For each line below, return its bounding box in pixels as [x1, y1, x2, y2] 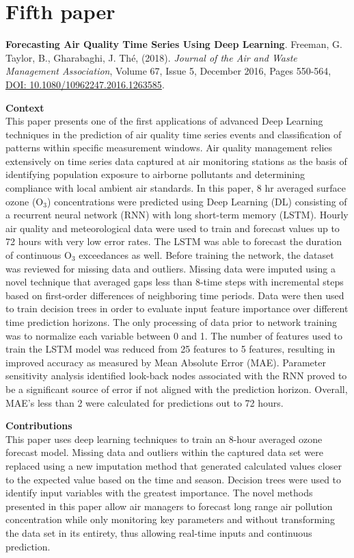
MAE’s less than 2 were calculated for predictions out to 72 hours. [5, 395, 284, 409]
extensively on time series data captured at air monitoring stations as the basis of [5, 153, 347, 168]
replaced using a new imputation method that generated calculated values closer [5, 458, 342, 472]
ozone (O [5, 194, 44, 208]
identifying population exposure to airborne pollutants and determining [5, 167, 305, 181]
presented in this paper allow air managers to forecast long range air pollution [5, 498, 333, 513]
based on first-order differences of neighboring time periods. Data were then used [5, 288, 344, 302]
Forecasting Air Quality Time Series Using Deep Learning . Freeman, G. [5, 37, 342, 51]
